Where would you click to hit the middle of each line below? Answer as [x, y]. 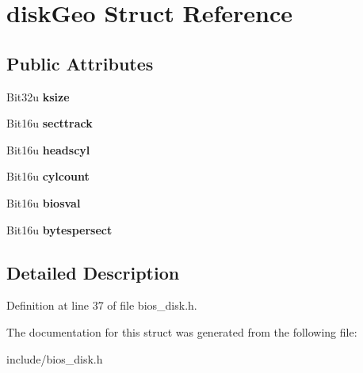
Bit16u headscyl [48, 149]
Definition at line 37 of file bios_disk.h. [102, 305]
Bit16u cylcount [48, 176]
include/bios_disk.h [55, 358]
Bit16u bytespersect [59, 229]
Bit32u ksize [38, 96]
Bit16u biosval [44, 202]
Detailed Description [93, 272]
